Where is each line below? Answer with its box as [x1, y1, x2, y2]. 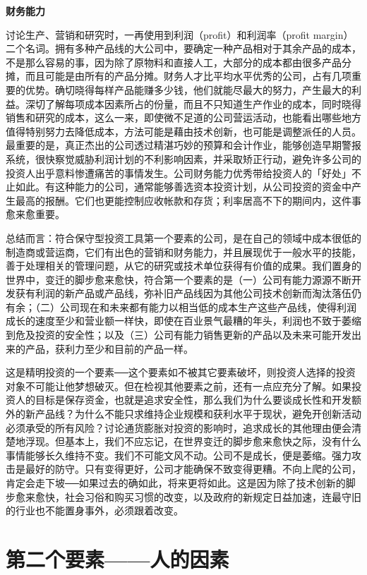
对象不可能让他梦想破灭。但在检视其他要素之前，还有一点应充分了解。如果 [6, 378, 351, 393]
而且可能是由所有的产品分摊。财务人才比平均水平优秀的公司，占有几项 [25, 68, 351, 83]
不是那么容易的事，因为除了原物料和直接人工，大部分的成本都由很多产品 [6, 54, 342, 69]
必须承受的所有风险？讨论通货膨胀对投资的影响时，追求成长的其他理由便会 [6, 420, 351, 435]
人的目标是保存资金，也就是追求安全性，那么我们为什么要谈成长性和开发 [15, 392, 351, 407]
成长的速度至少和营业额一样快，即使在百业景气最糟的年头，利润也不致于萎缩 [6, 313, 361, 328]
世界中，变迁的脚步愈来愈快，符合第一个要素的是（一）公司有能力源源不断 [6, 272, 351, 286]
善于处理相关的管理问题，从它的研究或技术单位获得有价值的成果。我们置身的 [6, 258, 361, 273]
